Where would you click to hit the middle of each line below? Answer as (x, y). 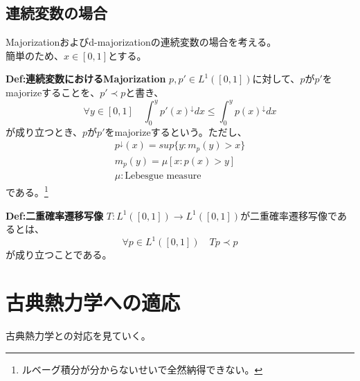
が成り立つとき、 (44, 131)
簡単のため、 (35, 55)
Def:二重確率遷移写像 (55, 215)
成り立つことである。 (63, 255)
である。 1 (27, 191)
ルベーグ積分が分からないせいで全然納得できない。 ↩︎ (142, 369)
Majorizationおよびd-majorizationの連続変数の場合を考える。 (141, 42)
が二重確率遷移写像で (289, 215)
